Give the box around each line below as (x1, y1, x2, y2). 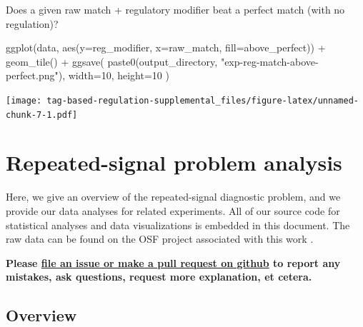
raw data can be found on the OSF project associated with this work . (6, 231, 314, 246)
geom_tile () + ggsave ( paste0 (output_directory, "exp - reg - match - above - (6, 54, 319, 69)
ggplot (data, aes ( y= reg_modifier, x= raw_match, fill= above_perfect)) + (6, 40, 326, 55)
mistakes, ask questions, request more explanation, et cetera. (6, 269, 312, 284)
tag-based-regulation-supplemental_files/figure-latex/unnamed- (46, 95, 359, 106)
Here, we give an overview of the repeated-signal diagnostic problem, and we (6, 189, 341, 204)
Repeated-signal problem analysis (6, 148, 342, 177)
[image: (6, 95, 42, 106)
